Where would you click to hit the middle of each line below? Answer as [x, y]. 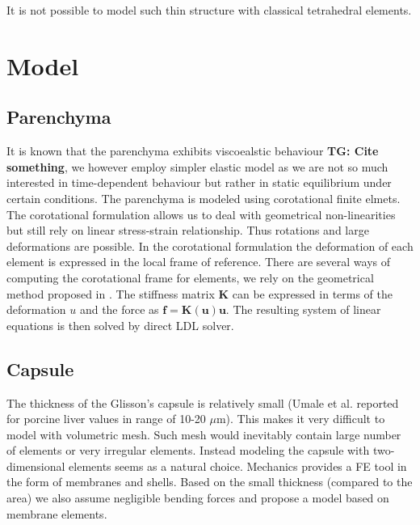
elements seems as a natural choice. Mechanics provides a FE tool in [238, 466]
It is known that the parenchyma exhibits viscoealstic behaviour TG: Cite [193, 151]
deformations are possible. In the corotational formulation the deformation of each [210, 246]
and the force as [119, 309]
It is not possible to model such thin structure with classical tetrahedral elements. [209, 10]
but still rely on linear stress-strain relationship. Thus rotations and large [188, 230]
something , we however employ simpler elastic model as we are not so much [197, 166]
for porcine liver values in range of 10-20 [106, 419]
